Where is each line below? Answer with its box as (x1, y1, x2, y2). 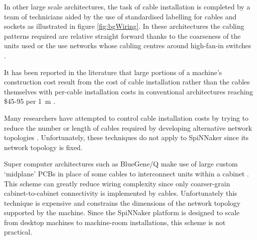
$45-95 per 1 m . (4, 96, 56, 106)
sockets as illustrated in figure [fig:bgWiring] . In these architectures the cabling (4, 21, 245, 31)
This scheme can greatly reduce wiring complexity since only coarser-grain (4, 178, 230, 188)
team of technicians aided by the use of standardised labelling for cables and (4, 11, 237, 21)
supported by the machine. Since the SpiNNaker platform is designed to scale (4, 207, 240, 218)
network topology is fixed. (4, 142, 83, 152)
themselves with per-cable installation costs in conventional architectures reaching (4, 86, 254, 96)
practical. (4, 227, 32, 237)
